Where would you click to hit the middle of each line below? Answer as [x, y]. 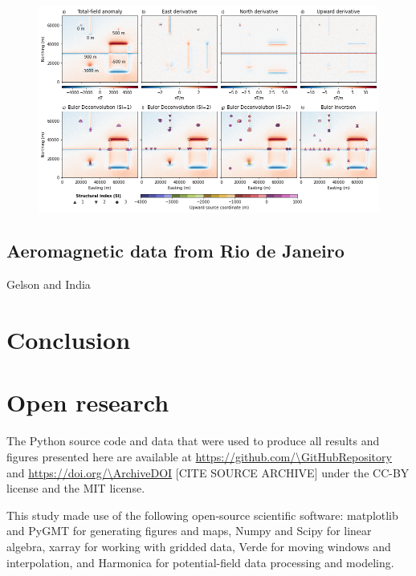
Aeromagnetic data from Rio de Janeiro [175, 251]
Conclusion [69, 340]
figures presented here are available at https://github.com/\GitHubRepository [199, 456]
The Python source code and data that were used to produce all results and [193, 441]
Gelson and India [49, 284]
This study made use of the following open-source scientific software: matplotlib [202, 515]
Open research [88, 402]
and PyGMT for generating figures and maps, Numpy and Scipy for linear [189, 531]
